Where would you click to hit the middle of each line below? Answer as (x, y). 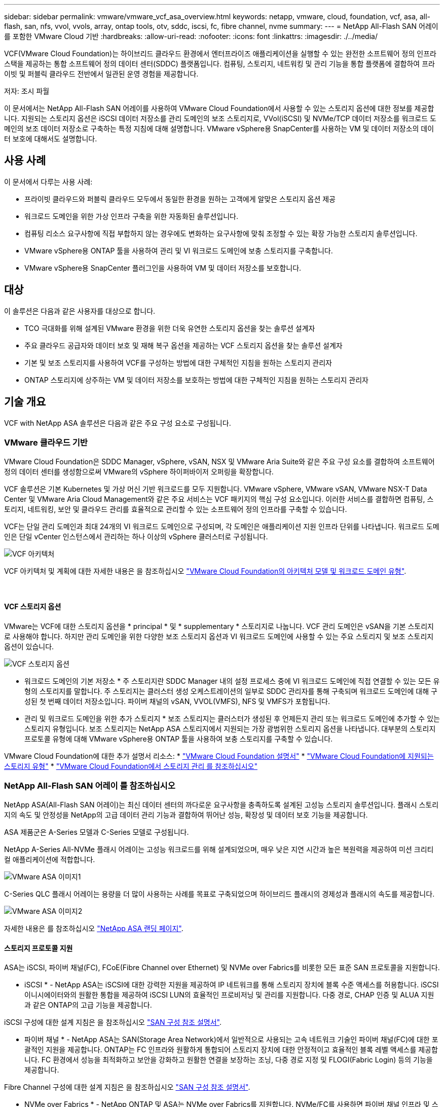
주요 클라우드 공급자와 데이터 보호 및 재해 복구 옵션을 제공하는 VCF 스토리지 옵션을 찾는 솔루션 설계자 (183, 345)
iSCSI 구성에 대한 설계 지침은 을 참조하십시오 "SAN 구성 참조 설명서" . (113, 1022)
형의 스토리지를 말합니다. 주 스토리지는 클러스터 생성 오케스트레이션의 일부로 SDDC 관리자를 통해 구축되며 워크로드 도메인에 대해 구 (231, 691)
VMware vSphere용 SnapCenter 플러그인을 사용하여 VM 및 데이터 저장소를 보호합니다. (163, 268)
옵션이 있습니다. (29, 646)
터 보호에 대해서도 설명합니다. (51, 139)
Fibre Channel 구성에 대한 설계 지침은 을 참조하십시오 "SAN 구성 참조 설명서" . (127, 1087)
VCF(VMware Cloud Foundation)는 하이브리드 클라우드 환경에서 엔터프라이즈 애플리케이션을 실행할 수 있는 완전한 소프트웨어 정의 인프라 (220, 53)
